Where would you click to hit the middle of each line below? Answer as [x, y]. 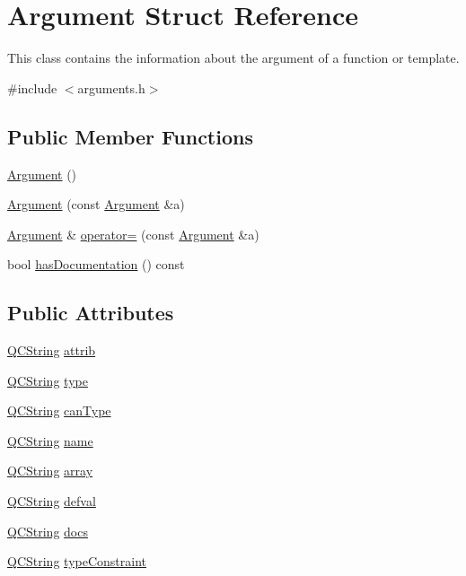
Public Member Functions [130, 136]
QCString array [50, 471]
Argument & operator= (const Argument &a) [133, 234]
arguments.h [111, 87]
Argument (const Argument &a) [96, 204]
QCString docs [48, 531]
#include [32, 87]
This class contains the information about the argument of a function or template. [233, 58]
